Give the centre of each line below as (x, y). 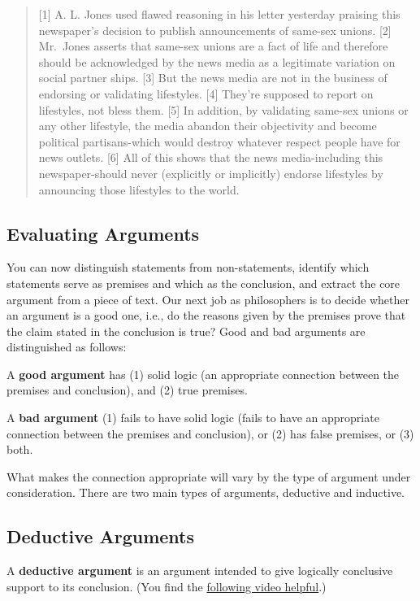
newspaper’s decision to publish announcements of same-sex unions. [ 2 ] (215, 30)
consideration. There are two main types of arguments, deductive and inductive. (206, 492)
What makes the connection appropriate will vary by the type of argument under (209, 476)
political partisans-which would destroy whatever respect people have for (219, 141)
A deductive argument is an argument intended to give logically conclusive (200, 571)
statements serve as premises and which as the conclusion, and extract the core (204, 283)
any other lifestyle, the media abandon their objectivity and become (208, 126)
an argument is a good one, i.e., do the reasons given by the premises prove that (206, 315)
